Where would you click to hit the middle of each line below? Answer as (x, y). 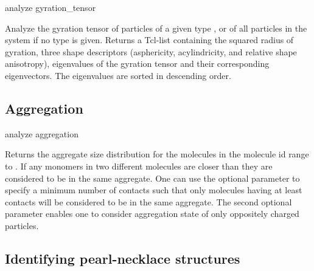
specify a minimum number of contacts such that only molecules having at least (154, 190)
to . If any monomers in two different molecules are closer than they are (139, 166)
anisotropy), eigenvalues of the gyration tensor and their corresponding (137, 63)
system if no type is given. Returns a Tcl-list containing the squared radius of (149, 40)
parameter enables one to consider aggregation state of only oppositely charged (152, 214)
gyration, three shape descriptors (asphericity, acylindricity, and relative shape (151, 51)
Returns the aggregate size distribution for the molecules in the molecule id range (157, 154)
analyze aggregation (42, 133)
